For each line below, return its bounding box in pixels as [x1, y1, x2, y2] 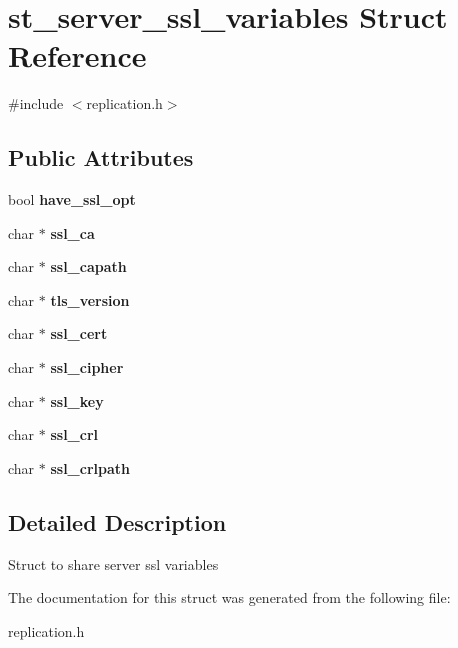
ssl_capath [50, 256, 127, 277]
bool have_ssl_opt [8, 189, 136, 210]
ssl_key [50, 390, 104, 411]
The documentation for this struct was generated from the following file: [8, 587, 451, 608]
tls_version [50, 289, 130, 310]
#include [8, 93, 64, 114]
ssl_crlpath [50, 457, 131, 478]
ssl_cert [50, 323, 108, 344]
